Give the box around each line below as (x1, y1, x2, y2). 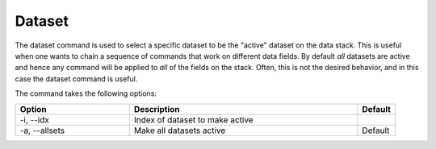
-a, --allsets (19, 125, 65, 136)
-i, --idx (19, 114, 50, 125)
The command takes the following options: (15, 89, 157, 98)
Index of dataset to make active (133, 114, 254, 125)
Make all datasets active (133, 125, 226, 136)
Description (133, 103, 181, 114)
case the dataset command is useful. (15, 73, 138, 84)
